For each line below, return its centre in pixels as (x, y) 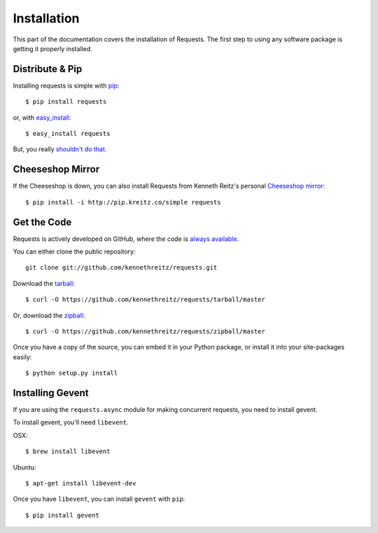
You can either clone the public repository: (74, 251)
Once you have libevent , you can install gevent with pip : (99, 499)
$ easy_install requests (68, 134)
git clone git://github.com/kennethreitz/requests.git (121, 268)
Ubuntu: (24, 467)
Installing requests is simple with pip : (66, 85)
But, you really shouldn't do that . (60, 149)
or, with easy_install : (42, 117)
